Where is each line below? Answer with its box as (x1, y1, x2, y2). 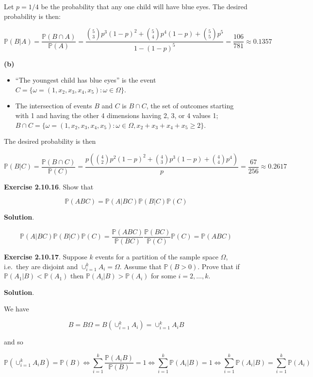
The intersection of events (15, 101, 92, 111)
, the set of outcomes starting (146, 101, 234, 111)
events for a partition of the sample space (95, 252, 218, 261)
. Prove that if (198, 261, 240, 271)
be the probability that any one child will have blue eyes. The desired (41, 1, 247, 11)
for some (151, 271, 176, 281)
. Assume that (119, 261, 162, 271)
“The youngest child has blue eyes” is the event (15, 75, 156, 85)
